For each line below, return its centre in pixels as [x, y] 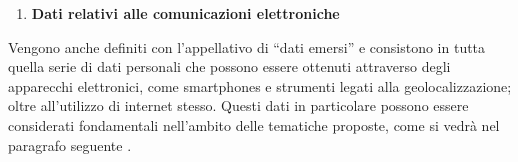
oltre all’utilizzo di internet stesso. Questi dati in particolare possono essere [238, 105]
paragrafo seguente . [70, 144]
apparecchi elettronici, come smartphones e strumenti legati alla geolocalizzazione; [260, 85]
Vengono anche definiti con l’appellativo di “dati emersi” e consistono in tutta [247, 46]
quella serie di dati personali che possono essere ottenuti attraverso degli [229, 66]
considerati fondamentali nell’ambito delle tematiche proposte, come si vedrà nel [254, 124]
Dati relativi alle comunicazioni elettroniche [185, 13]
